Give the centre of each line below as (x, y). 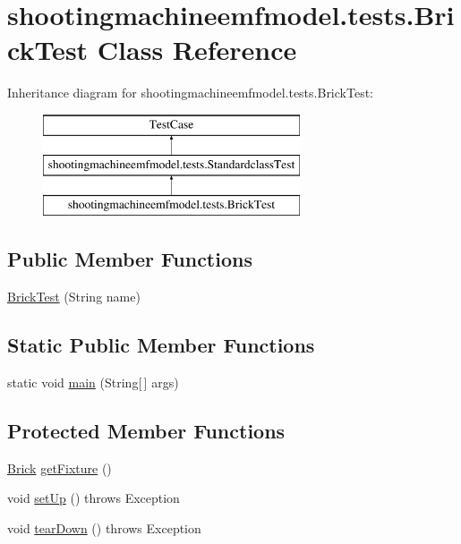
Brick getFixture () (60, 467)
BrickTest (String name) (74, 297)
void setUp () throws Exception (94, 498)
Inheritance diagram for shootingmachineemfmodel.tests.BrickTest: (190, 93)
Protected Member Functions (146, 430)
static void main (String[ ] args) (93, 382)
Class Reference (197, 50)
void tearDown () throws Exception (104, 527)
